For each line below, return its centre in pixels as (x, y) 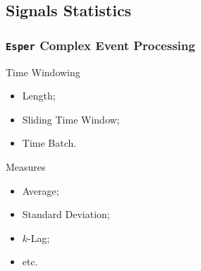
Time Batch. (49, 143)
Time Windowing (43, 72)
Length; (39, 96)
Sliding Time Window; (71, 119)
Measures (26, 166)
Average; (41, 190)
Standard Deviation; (66, 214)
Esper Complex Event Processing (100, 45)
